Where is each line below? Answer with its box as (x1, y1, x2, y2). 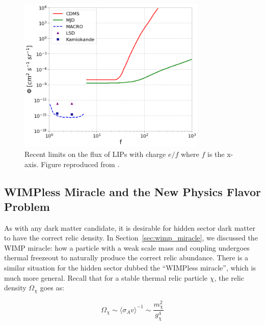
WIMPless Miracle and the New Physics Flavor (4, 183, 261, 199)
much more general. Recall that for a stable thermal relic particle (4, 272, 208, 283)
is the (207, 148, 225, 159)
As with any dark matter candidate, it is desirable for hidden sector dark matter (4, 222, 255, 233)
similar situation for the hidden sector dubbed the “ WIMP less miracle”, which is (4, 262, 256, 273)
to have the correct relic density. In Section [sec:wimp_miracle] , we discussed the (4, 232, 258, 243)
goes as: (40, 282, 64, 293)
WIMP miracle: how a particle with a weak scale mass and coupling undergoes (4, 242, 250, 253)
